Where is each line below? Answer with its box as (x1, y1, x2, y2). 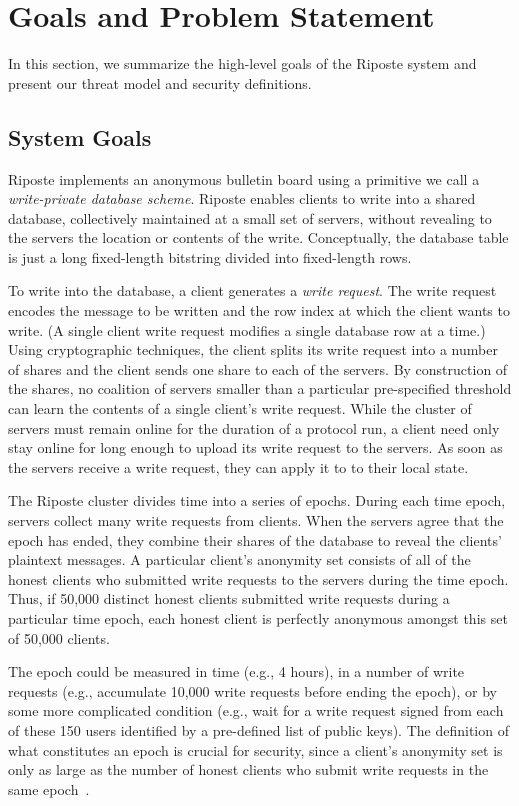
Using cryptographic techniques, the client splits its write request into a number (8, 339, 498, 360)
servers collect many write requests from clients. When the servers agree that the (8, 510, 504, 531)
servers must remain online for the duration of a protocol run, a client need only (8, 417, 500, 438)
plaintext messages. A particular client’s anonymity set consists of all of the (8, 549, 471, 570)
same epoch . (8, 778, 90, 799)
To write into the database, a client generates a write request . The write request (8, 280, 497, 301)
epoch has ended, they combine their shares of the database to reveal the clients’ (8, 529, 502, 550)
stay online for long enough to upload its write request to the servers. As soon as (8, 437, 503, 458)
